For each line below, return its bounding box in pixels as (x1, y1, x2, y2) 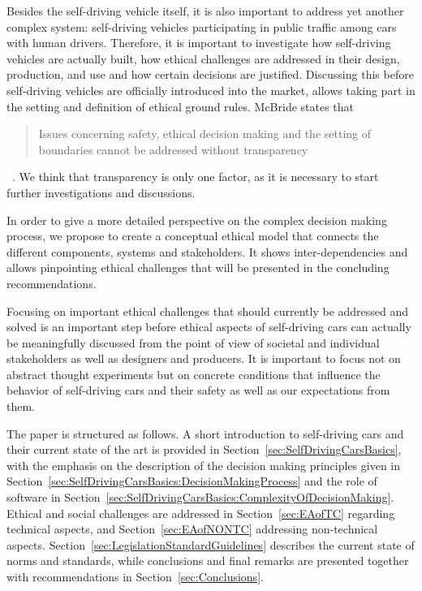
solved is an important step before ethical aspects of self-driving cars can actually (6, 318, 411, 335)
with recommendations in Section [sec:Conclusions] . (6, 568, 264, 585)
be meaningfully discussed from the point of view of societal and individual (6, 334, 380, 351)
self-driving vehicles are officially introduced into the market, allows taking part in (6, 81, 416, 98)
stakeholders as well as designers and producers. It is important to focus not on (6, 350, 401, 367)
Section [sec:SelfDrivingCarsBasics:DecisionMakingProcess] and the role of (6, 472, 377, 490)
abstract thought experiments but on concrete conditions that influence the (6, 365, 381, 382)
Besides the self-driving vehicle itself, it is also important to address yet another (6, 2, 404, 19)
